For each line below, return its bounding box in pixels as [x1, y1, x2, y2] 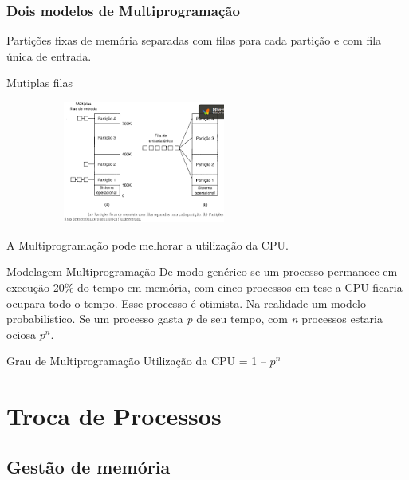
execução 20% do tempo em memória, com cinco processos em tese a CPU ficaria [6, 278, 403, 295]
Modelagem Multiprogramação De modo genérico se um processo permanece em [6, 263, 398, 280]
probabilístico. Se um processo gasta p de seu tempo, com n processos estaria [6, 310, 383, 327]
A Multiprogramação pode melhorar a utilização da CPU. [6, 236, 289, 253]
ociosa [6, 325, 37, 342]
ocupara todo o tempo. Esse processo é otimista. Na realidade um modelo [6, 294, 366, 311]
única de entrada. [6, 47, 92, 64]
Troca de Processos [6, 399, 222, 432]
